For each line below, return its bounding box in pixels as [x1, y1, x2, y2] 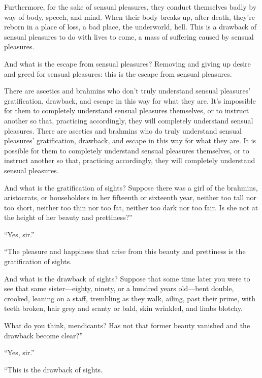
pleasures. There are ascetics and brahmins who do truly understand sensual [4, 125, 242, 136]
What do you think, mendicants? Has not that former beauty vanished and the [4, 320, 250, 331]
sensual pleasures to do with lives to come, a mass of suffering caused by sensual [4, 31, 254, 42]
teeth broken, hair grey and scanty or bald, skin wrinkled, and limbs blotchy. [4, 303, 243, 313]
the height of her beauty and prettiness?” [4, 212, 133, 223]
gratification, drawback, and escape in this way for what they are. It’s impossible [4, 95, 256, 106]
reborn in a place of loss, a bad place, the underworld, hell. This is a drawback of [4, 21, 257, 32]
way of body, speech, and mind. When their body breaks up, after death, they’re [4, 11, 255, 22]
